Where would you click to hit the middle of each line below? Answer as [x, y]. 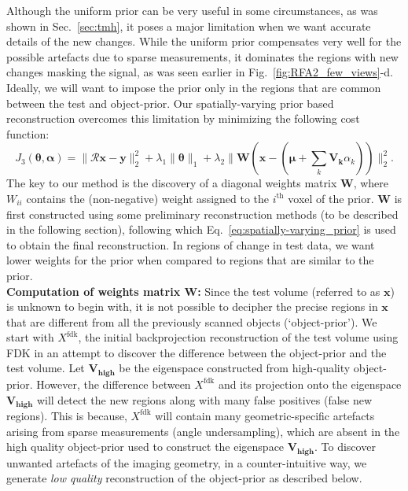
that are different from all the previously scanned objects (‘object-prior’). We [192, 321]
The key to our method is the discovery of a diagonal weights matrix [172, 183]
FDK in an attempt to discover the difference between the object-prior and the [197, 352]
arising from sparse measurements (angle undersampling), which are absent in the [203, 431]
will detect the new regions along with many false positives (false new [204, 399]
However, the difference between [114, 384]
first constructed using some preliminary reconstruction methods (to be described [202, 214]
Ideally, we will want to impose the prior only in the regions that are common [194, 87]
